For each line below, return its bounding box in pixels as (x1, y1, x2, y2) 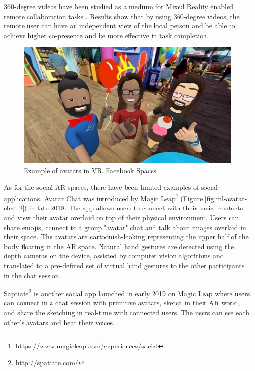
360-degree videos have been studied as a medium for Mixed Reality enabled (4, 1, 233, 11)
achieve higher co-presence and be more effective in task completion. (4, 30, 209, 40)
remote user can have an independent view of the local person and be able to (4, 21, 235, 31)
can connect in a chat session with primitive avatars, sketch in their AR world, (4, 298, 240, 308)
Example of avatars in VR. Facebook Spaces (24, 165, 156, 176)
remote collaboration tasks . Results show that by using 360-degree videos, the (4, 11, 240, 21)
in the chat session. (4, 270, 61, 280)
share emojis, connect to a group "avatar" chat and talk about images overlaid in (4, 222, 246, 232)
